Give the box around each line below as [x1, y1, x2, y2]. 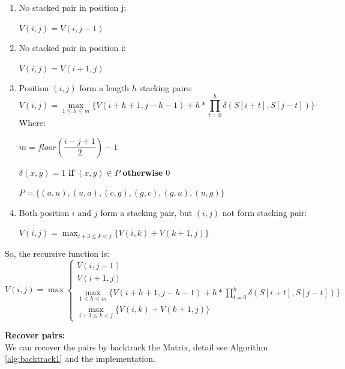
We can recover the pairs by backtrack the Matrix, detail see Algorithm [5, 340, 268, 353]
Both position [19, 206, 70, 218]
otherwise [122, 166, 163, 178]
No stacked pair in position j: [19, 1, 127, 13]
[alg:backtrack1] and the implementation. [5, 352, 155, 365]
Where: [19, 116, 46, 129]
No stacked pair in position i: [19, 41, 126, 54]
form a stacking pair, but [100, 206, 193, 218]
